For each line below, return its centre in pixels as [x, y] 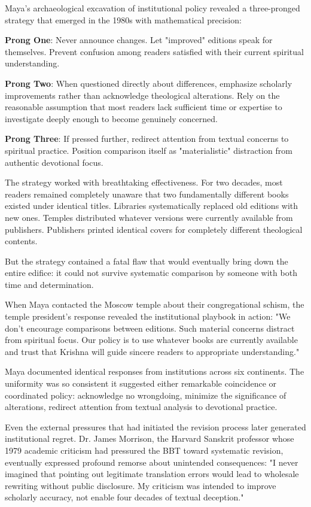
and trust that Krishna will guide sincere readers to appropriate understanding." [152, 351]
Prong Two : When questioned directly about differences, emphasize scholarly [149, 83]
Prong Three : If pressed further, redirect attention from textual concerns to [147, 139]
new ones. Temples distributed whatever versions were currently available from [149, 217]
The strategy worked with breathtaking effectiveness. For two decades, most [144, 182]
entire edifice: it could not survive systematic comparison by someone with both [151, 273]
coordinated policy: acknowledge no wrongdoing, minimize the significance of [146, 395]
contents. [21, 241]
